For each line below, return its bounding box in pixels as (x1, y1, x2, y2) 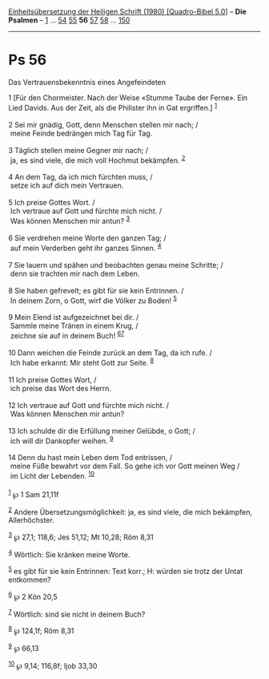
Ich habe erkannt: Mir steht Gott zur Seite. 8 (10, 356, 155, 367)
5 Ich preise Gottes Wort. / (8, 198, 95, 208)
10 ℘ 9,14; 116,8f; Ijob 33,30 (8, 659, 98, 670)
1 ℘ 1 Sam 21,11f (8, 488, 59, 499)
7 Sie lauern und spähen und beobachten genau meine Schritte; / (8, 260, 223, 269)
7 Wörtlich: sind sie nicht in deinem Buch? (8, 608, 146, 619)
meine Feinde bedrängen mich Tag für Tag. (10, 128, 153, 138)
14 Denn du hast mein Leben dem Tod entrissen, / (8, 453, 173, 463)
